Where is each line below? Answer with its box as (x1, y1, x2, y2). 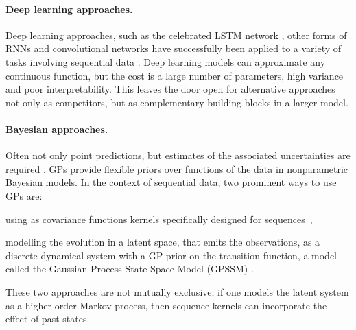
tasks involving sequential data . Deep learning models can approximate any (5, 54, 326, 69)
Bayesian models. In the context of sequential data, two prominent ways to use (5, 175, 337, 189)
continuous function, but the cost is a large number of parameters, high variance (5, 68, 344, 82)
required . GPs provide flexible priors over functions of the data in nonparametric (5, 161, 348, 176)
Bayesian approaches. (5, 121, 108, 136)
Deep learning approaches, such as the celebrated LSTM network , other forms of (5, 27, 347, 42)
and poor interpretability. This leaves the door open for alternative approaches (5, 82, 335, 96)
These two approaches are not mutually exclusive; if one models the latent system (5, 284, 349, 298)
